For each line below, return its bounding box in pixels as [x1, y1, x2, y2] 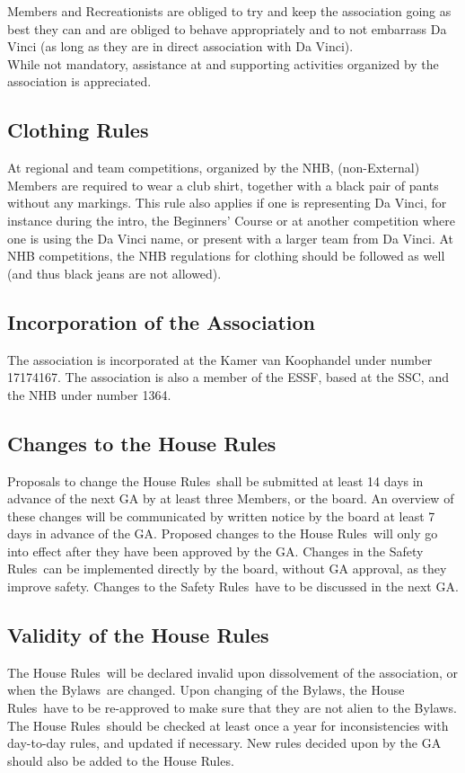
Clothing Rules [7, 116, 149, 144]
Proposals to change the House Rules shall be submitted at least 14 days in [7, 471, 424, 490]
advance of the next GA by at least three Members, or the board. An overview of [7, 489, 454, 508]
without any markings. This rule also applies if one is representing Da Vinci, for [7, 193, 447, 212]
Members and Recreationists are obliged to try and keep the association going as [7, 2, 452, 20]
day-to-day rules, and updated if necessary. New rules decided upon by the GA [7, 733, 442, 752]
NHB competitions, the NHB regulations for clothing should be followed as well [7, 246, 445, 265]
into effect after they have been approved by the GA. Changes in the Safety [7, 541, 424, 560]
